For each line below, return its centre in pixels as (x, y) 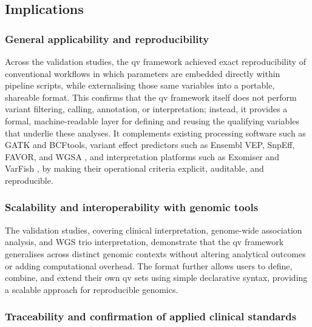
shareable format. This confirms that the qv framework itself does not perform (151, 97)
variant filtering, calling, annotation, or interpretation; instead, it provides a (146, 109)
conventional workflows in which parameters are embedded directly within (143, 73)
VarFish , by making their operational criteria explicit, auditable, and (134, 168)
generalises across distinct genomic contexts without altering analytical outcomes (155, 253)
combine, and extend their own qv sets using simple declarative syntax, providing (156, 278)
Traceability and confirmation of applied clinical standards (151, 316)
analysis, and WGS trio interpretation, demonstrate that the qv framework (144, 242)
